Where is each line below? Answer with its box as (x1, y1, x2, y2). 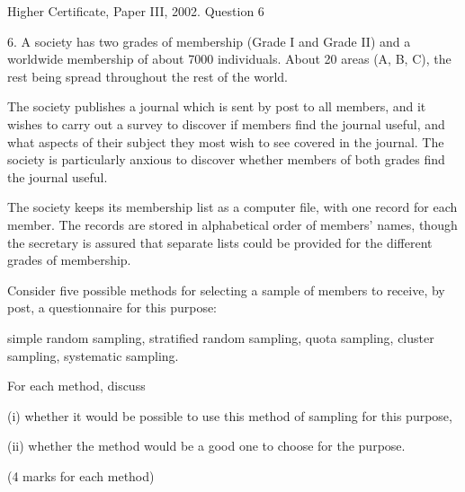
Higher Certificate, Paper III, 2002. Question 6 (7, 2, 264, 20)
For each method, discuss (7, 376, 146, 395)
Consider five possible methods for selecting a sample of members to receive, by (7, 280, 445, 299)
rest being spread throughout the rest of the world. (7, 66, 288, 85)
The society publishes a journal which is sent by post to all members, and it (7, 97, 426, 116)
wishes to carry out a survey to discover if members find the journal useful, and (7, 114, 445, 133)
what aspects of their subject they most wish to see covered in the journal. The (7, 132, 444, 151)
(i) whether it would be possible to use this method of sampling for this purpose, (7, 406, 452, 425)
